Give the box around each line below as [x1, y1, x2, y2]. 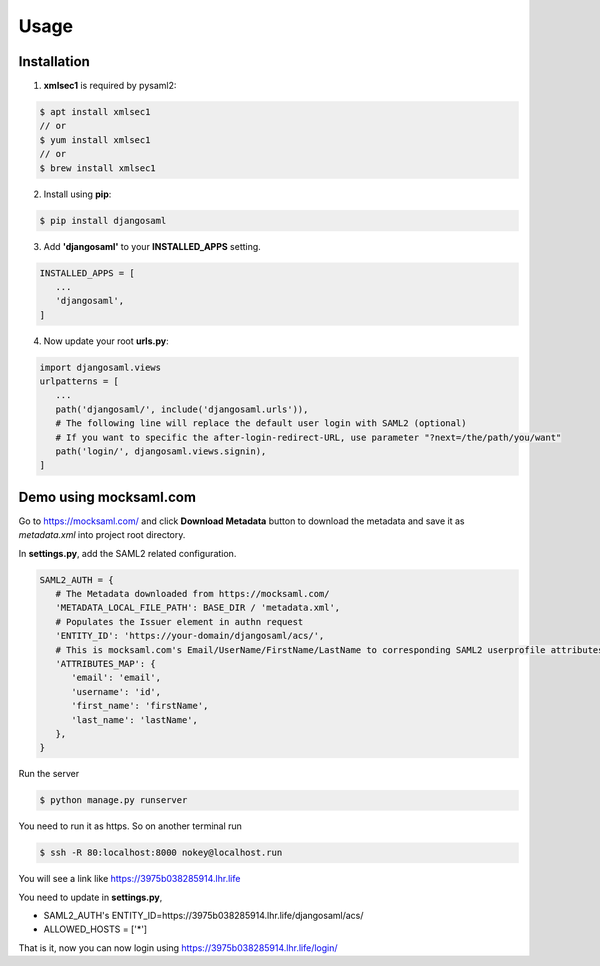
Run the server [18, 768, 80, 780]
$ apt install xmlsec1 [39, 106, 151, 118]
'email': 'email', [71, 672, 162, 684]
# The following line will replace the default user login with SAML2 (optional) [55, 418, 467, 429]
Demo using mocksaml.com [18, 488, 197, 505]
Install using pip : [43, 188, 112, 200]
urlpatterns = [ [39, 376, 120, 387]
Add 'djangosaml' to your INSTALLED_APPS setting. [43, 240, 262, 252]
